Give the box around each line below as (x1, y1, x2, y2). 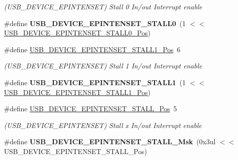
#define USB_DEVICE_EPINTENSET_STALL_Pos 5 (4, 103, 177, 114)
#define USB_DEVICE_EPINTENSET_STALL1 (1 (4, 77, 186, 87)
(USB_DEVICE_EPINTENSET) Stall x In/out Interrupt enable (4, 120, 202, 130)
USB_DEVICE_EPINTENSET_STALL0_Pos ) (4, 28, 151, 38)
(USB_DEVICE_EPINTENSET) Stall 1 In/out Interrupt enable (4, 61, 202, 71)
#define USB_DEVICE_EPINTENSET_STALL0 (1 (4, 18, 186, 28)
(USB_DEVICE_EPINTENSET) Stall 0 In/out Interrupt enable (4, 1, 202, 11)
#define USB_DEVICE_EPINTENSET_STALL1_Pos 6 (4, 44, 181, 54)
